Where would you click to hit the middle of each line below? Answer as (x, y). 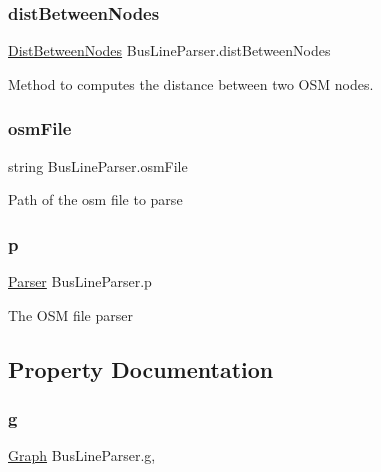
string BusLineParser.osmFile (98, 165)
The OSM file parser (70, 314)
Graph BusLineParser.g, (82, 455)
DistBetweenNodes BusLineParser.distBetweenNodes (169, 50)
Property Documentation (141, 368)
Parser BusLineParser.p (80, 281)
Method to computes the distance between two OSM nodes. (191, 83)
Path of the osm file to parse (95, 199)
